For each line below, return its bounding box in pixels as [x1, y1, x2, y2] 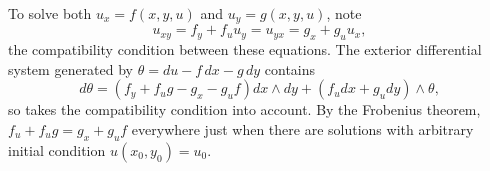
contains [264, 58, 316, 79]
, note [326, 3, 362, 23]
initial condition [8, 139, 106, 160]
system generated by [8, 58, 134, 79]
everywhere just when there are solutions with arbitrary [131, 119, 474, 140]
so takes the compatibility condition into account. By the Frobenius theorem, [8, 99, 481, 120]
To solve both [8, 3, 92, 23]
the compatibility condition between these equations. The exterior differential [8, 39, 482, 60]
